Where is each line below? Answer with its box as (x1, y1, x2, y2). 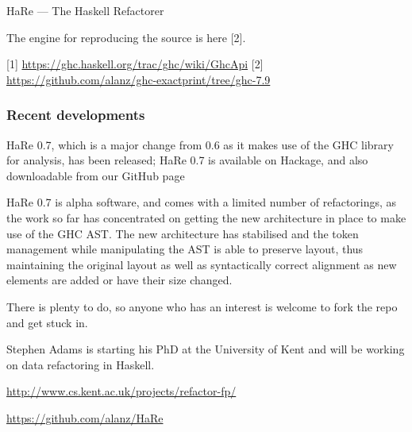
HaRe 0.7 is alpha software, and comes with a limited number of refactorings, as (6, 194, 397, 210)
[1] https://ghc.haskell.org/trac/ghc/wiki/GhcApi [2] (6, 56, 264, 72)
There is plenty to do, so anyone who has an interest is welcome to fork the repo (6, 298, 398, 314)
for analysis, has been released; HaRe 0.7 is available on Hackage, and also (6, 152, 368, 168)
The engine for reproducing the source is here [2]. (6, 29, 246, 45)
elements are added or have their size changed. (6, 272, 233, 288)
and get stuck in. (6, 314, 88, 330)
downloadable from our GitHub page (6, 167, 185, 183)
